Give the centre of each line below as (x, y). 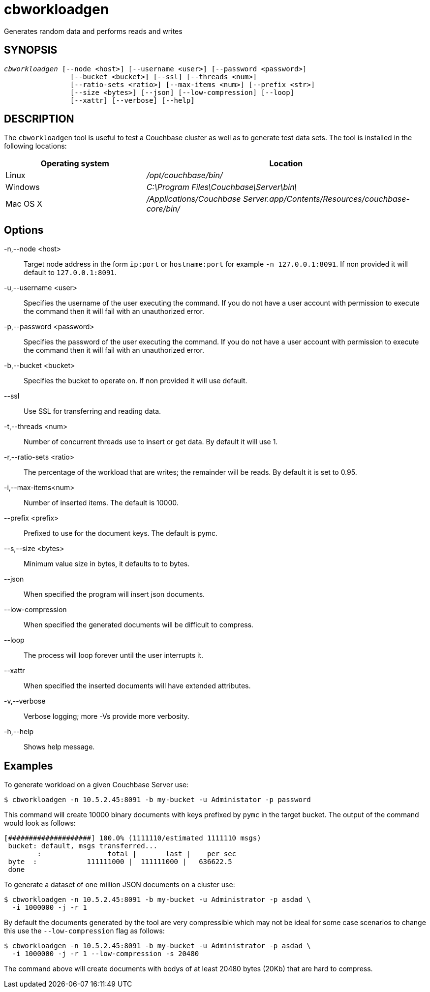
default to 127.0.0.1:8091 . (70, 273)
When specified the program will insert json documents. (114, 594)
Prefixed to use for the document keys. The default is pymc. (121, 533)
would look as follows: (40, 823)
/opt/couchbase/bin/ (184, 175)
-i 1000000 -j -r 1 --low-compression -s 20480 (106, 954)
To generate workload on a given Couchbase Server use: (96, 785)
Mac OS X (24, 204)
